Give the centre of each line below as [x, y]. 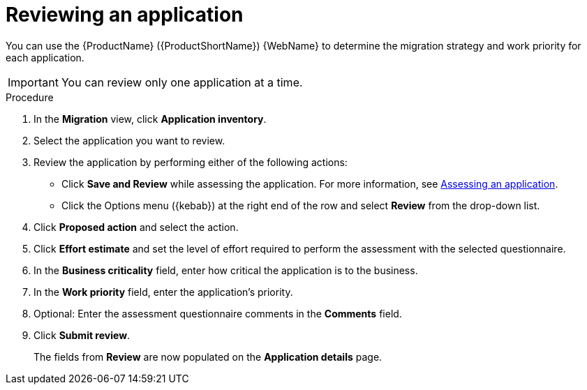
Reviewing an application [125, 15]
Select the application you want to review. [129, 140]
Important [33, 82]
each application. [45, 57]
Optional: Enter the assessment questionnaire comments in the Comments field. [218, 313]
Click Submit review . [82, 335]
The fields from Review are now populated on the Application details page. [208, 357]
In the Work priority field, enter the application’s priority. [163, 292]
